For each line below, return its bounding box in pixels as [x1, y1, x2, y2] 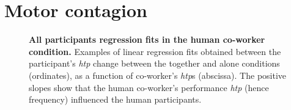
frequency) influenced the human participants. [29, 93, 202, 106]
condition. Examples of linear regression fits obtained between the [29, 45, 281, 57]
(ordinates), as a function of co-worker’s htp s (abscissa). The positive [29, 68, 287, 81]
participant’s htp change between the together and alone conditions [29, 57, 280, 70]
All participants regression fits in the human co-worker [29, 33, 265, 46]
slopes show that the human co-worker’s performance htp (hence [29, 81, 269, 94]
